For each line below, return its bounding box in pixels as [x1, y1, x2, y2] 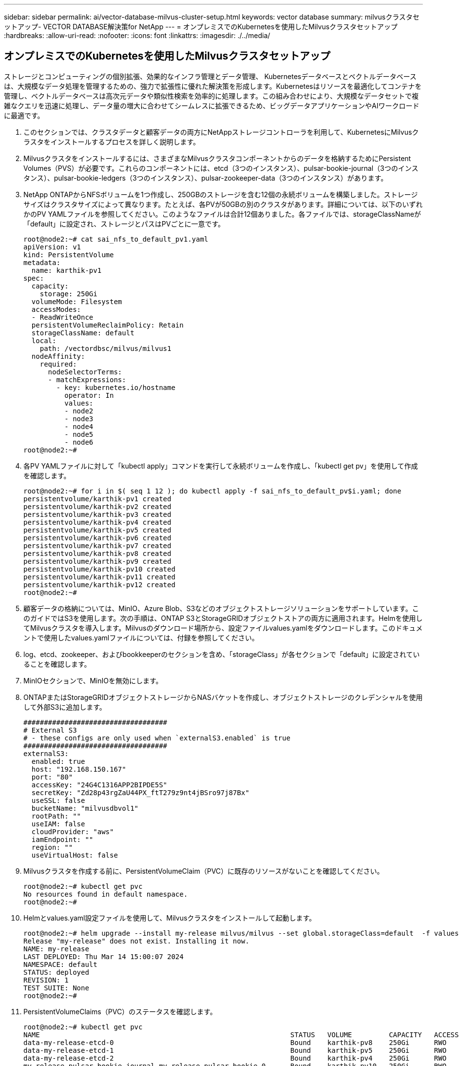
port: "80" [31, 773, 73, 781]
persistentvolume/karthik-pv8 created [23, 549, 172, 557]
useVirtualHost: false [31, 851, 118, 859]
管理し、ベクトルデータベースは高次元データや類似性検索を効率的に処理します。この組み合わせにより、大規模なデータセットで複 [4, 91, 419, 100]
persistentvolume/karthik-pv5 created [23, 526, 172, 534]
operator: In [64, 391, 114, 399]
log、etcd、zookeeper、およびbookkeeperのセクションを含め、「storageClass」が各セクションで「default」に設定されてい [23, 650, 420, 658]
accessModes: [31, 305, 81, 313]
